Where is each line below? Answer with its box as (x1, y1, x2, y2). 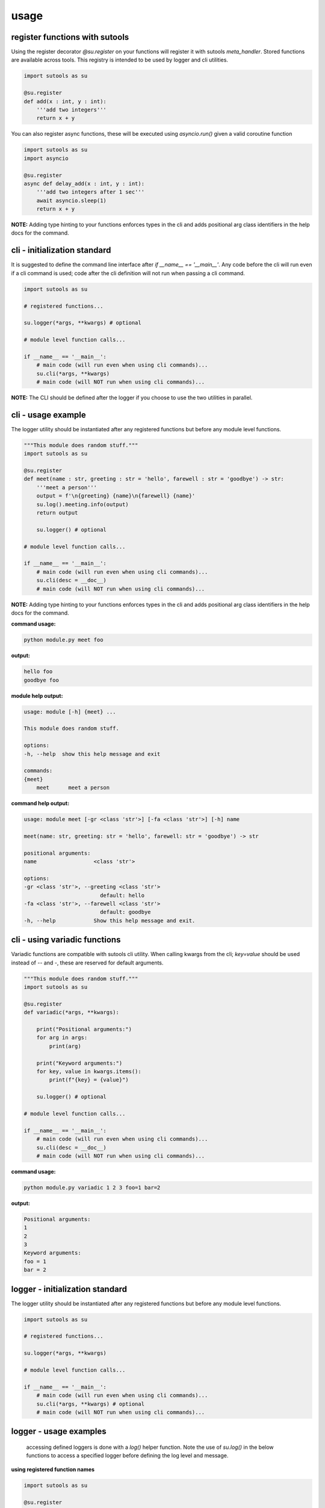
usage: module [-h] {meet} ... (23, 708, 117, 715)
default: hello (99, 892, 144, 899)
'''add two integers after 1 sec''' (36, 189, 144, 195)
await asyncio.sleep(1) (36, 197, 107, 204)
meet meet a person (36, 784, 110, 791)
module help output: (11, 692, 63, 699)
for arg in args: (36, 1034, 88, 1041)
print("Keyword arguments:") (36, 1059, 123, 1066)
